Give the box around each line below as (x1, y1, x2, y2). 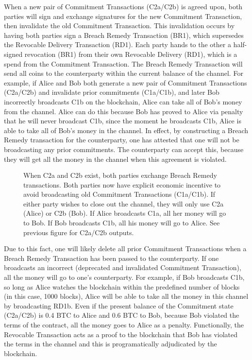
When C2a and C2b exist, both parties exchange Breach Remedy (23, 170, 217, 180)
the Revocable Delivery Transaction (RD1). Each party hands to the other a (4, 39, 231, 50)
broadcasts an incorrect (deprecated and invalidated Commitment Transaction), (4, 262, 241, 273)
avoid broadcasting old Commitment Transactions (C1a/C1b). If (23, 189, 216, 199)
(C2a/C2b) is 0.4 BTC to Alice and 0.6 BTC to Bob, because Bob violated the (4, 310, 239, 320)
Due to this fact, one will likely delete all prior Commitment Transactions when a (4, 243, 247, 254)
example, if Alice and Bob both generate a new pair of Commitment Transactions (4, 77, 247, 87)
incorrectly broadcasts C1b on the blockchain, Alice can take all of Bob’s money (4, 96, 242, 106)
